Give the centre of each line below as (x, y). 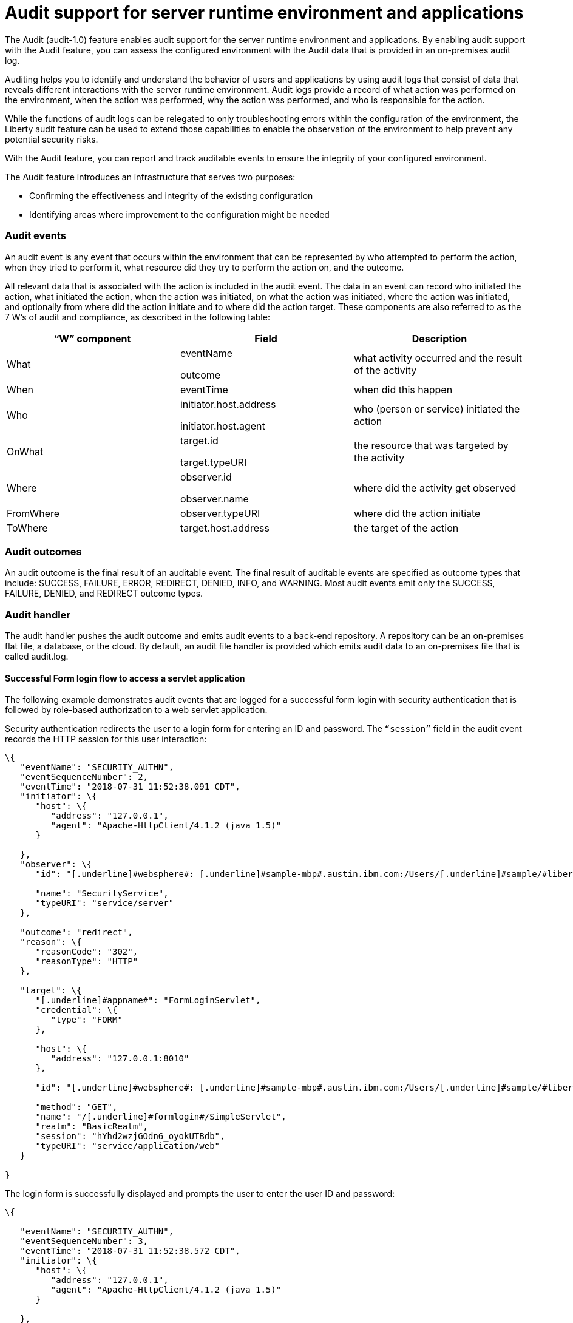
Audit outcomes (43, 551)
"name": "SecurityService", (102, 894)
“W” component (92, 338)
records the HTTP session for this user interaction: (106, 739)
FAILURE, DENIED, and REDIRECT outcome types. (104, 594)
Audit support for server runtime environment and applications (264, 13)
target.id (199, 440)
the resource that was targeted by (431, 445)
